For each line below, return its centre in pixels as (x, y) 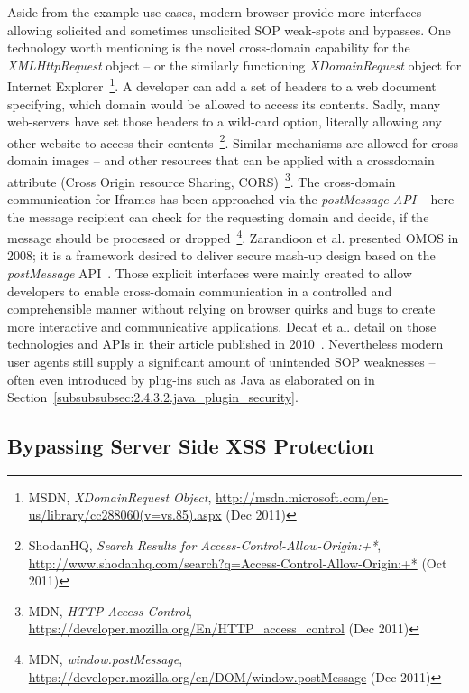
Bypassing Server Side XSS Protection (191, 446)
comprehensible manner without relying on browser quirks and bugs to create (221, 309)
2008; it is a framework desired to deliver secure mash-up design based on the (221, 255)
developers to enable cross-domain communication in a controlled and (200, 290)
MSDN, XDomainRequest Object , (120, 496)
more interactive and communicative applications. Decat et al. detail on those (222, 326)
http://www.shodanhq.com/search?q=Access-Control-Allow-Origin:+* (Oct (238, 562)
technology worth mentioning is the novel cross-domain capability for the (209, 47)
